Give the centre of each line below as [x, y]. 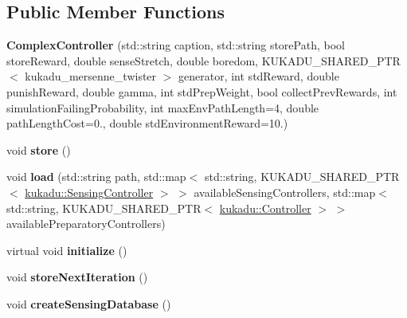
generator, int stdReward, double [259, 76]
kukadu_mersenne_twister [91, 76]
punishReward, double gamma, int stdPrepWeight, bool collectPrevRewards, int [202, 91]
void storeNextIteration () [77, 277]
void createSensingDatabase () [89, 303]
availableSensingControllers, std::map [285, 192]
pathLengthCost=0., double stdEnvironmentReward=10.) [147, 123]
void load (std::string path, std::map [96, 177]
